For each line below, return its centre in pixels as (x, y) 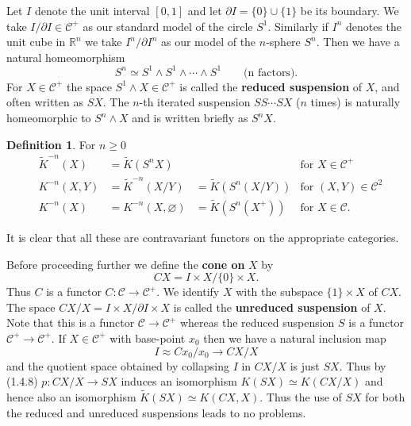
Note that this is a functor (71, 322)
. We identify (188, 292)
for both (385, 396)
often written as (45, 102)
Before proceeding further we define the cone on (126, 264)
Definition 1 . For (51, 144)
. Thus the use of (301, 396)
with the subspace (279, 292)
